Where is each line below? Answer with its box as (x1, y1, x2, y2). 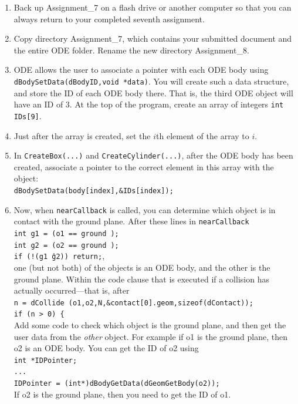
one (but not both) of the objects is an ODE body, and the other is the (13, 261, 270, 273)
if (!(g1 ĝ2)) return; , (13, 250, 105, 262)
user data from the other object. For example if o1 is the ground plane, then (13, 330, 288, 342)
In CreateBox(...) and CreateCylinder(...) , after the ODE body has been (13, 149, 293, 161)
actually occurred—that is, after (13, 284, 130, 297)
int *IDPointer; (13, 356, 77, 365)
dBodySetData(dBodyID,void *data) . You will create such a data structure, (13, 75, 289, 87)
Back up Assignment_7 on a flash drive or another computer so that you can (13, 1, 292, 13)
